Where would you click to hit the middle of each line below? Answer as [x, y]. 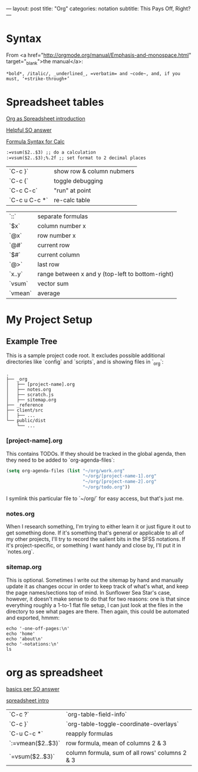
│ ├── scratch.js [30, 395]
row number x [57, 236]
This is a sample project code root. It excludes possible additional [85, 356]
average [49, 293]
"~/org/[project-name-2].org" [120, 482]
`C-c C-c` [24, 190]
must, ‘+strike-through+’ [38, 79]
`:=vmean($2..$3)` [35, 743]
